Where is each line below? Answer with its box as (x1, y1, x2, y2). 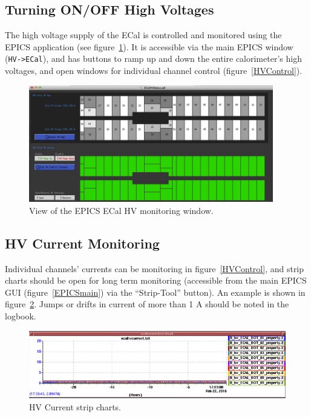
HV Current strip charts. (29, 400, 121, 413)
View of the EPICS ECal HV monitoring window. (29, 204, 214, 216)
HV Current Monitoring (5, 233, 160, 252)
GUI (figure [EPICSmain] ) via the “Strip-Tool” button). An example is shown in (5, 285, 306, 298)
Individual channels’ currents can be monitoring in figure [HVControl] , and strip (5, 262, 304, 275)
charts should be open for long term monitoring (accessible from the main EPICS (5, 274, 307, 287)
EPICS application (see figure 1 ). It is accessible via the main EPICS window (5, 40, 293, 53)
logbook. (5, 310, 36, 322)
